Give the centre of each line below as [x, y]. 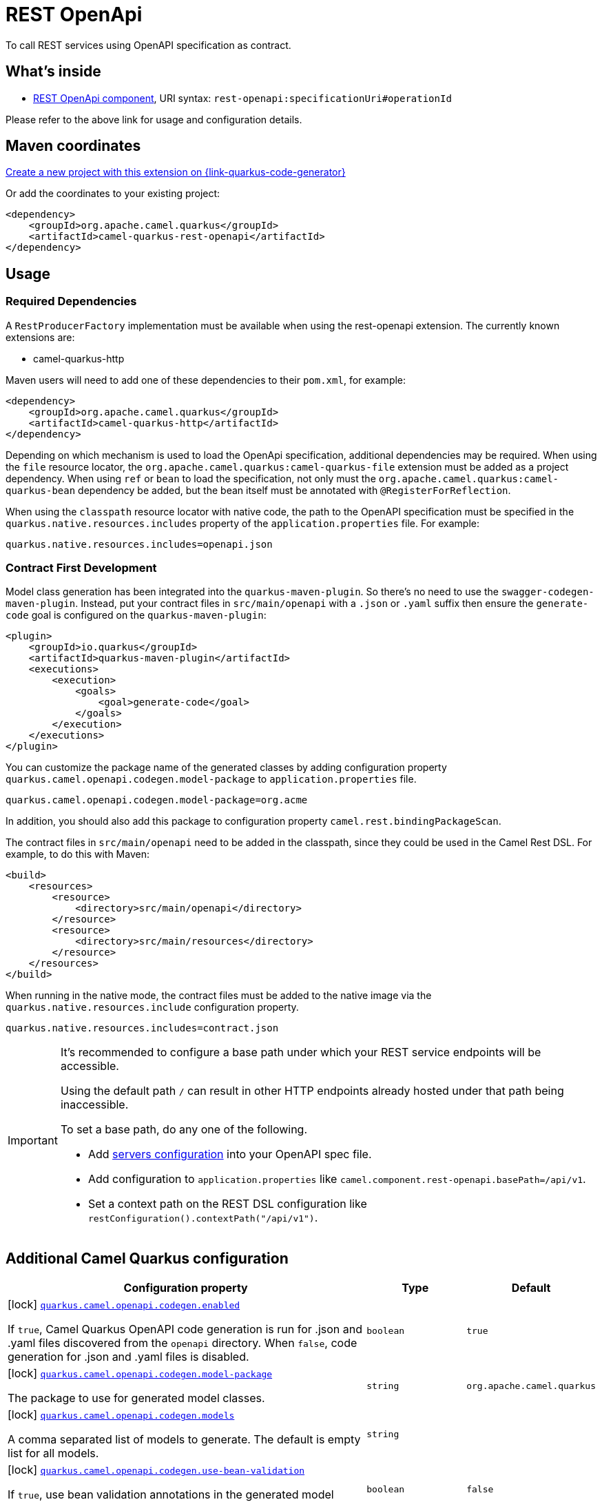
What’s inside [53, 72]
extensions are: [40, 337]
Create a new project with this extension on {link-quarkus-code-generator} [176, 172]
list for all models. [53, 1453]
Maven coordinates [73, 146]
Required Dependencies [71, 301]
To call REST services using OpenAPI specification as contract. [148, 45]
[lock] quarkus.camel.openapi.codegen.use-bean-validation [156, 1470]
